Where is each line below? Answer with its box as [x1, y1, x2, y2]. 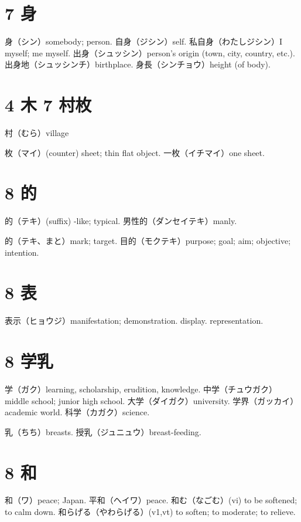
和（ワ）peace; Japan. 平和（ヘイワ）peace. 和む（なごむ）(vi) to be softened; [5, 494, 297, 506]
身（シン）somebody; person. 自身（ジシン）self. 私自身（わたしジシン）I [5, 35, 282, 48]
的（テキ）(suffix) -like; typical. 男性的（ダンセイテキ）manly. [5, 215, 237, 227]
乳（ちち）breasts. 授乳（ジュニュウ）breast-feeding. [5, 425, 201, 438]
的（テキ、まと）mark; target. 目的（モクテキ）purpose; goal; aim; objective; [5, 234, 291, 246]
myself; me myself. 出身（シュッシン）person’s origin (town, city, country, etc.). [5, 46, 295, 59]
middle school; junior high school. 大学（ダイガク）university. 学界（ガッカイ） [5, 394, 299, 406]
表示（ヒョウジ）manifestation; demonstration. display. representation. [5, 314, 264, 327]
